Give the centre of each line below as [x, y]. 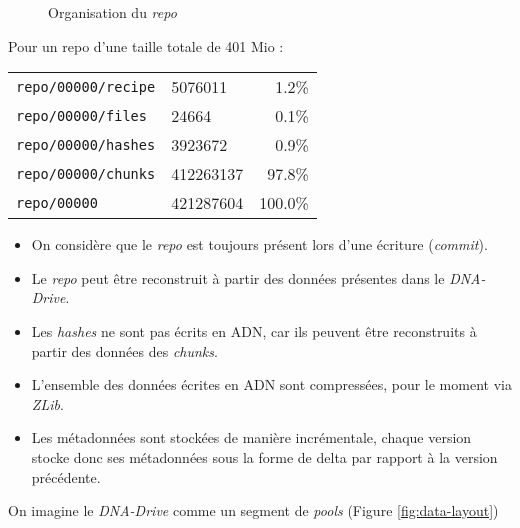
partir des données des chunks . [124, 350]
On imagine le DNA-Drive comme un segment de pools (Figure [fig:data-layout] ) [253, 510]
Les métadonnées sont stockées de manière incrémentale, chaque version [251, 437]
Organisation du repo [112, 12]
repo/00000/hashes [86, 144]
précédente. [66, 476]
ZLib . [47, 403]
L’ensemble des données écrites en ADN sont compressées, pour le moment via [271, 384]
